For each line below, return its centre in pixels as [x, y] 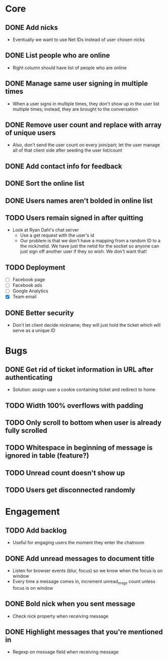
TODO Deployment [35, 267]
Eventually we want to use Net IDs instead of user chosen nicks [78, 39]
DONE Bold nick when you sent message [70, 604]
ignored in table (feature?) [47, 456]
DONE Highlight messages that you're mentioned [84, 632]
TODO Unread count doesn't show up [65, 473]
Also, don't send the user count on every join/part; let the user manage [86, 145]
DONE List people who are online [58, 55]
